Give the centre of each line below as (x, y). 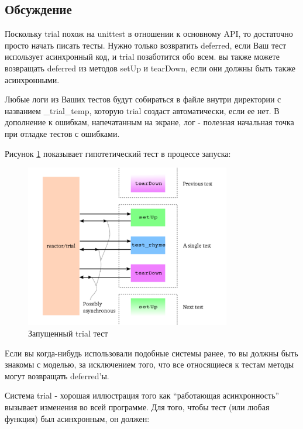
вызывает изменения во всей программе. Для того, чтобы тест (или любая (137, 406)
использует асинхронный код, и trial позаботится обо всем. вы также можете (142, 56)
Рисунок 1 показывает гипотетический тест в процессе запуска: (118, 153)
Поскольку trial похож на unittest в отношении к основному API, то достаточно (149, 34)
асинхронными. (32, 79)
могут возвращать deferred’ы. (57, 375)
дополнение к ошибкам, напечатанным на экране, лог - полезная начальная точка (149, 122)
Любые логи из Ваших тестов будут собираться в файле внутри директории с (143, 99)
